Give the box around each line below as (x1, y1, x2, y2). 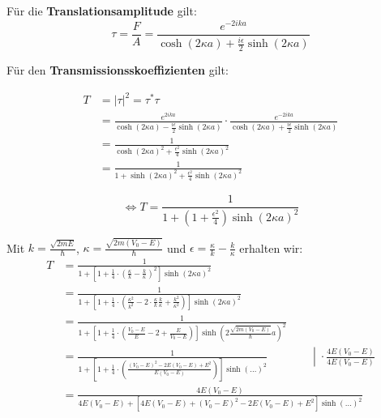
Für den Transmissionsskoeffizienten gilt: (6, 61, 229, 78)
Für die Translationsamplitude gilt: (6, 2, 197, 19)
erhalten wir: (239, 239, 303, 256)
